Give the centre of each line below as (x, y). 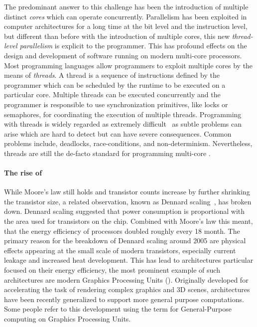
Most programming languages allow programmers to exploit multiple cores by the (128, 65)
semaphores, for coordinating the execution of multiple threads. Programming (123, 114)
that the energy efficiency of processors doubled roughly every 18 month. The (122, 231)
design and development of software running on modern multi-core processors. (123, 55)
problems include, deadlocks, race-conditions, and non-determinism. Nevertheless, (128, 143)
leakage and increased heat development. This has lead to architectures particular (129, 260)
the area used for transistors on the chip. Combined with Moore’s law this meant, (128, 221)
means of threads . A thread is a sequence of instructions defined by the (112, 75)
